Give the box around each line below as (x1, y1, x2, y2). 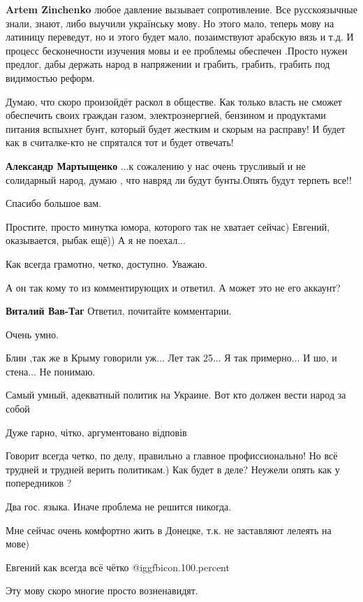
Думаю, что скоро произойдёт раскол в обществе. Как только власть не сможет (6, 94, 342, 108)
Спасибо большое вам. (6, 196, 102, 210)
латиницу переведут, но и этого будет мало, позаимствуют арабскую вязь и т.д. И (6, 29, 354, 44)
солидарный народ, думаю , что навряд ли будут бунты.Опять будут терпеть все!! (6, 172, 352, 187)
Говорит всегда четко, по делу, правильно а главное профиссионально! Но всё (6, 448, 338, 463)
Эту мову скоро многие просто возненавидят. (6, 583, 198, 598)
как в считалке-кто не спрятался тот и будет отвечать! (6, 135, 234, 150)
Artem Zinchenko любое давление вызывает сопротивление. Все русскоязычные (6, 2, 357, 16)
